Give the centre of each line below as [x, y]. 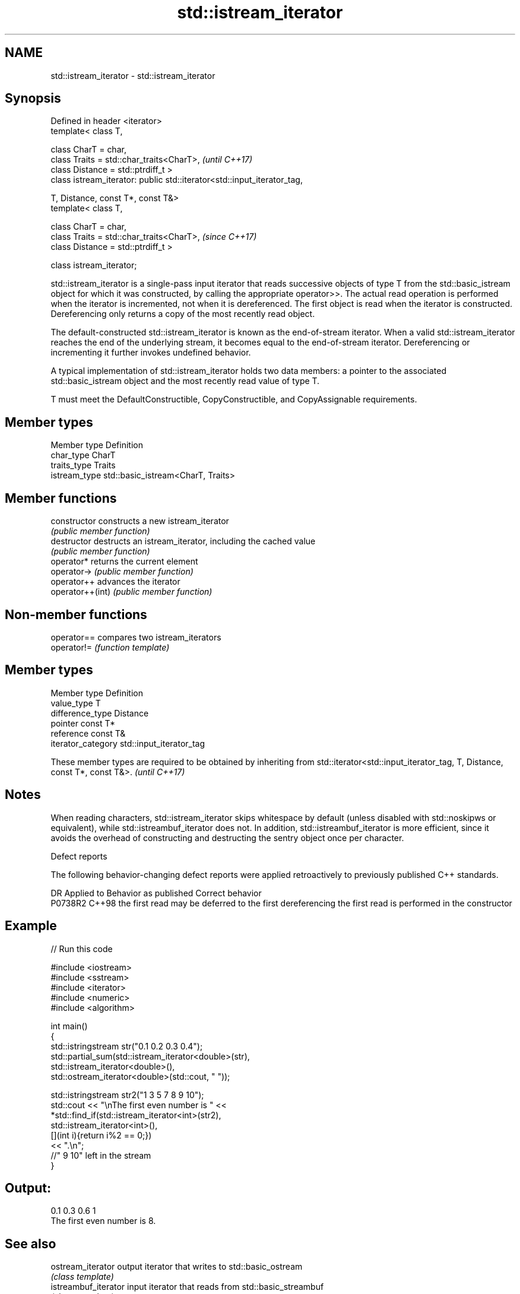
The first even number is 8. [103, 1221]
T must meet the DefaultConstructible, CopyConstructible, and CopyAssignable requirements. [234, 399]
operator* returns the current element [124, 562]
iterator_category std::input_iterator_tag [128, 743]
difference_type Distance [100, 713]
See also [31, 1244]
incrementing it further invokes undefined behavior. [151, 353]
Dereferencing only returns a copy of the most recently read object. [183, 314]
